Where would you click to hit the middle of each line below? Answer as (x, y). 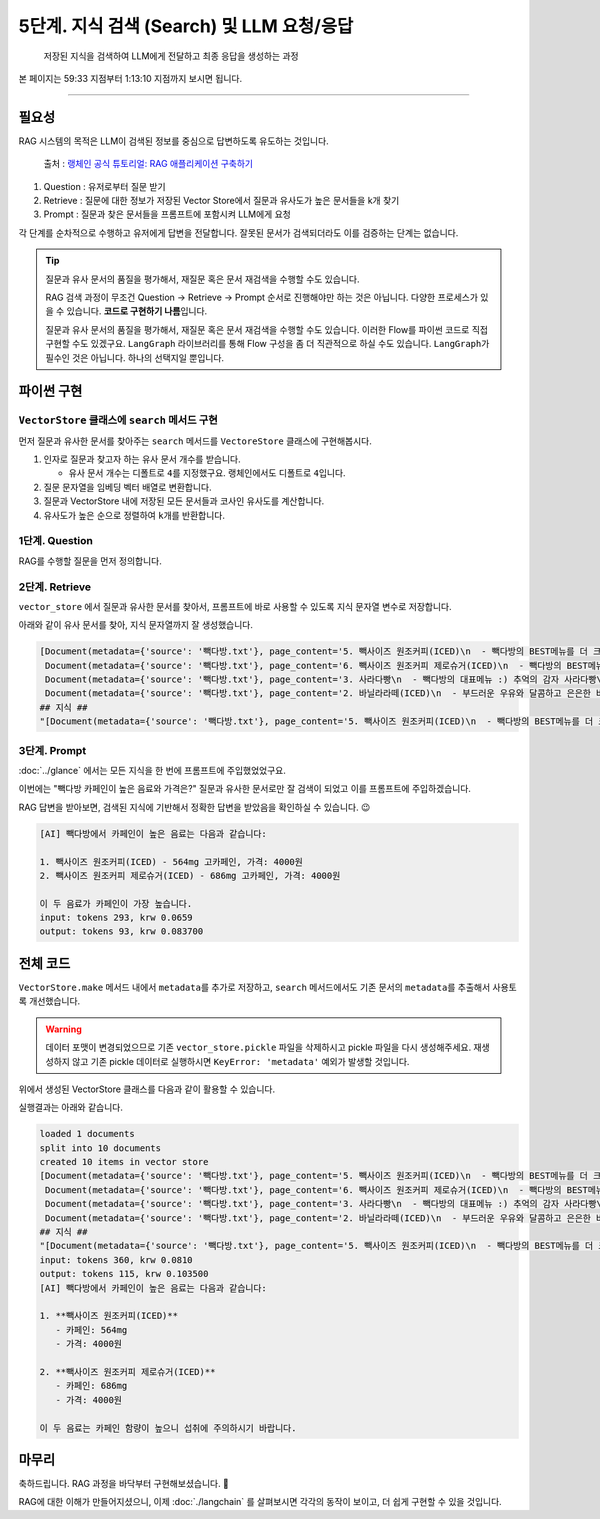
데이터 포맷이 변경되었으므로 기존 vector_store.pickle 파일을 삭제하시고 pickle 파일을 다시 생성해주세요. (258, 1047)
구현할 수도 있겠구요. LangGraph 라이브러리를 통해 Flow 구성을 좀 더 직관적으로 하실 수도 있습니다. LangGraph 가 (267, 344)
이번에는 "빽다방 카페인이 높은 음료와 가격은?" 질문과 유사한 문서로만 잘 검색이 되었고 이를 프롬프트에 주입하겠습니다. (245, 789)
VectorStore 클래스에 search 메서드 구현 (118, 420)
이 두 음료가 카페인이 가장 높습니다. (116, 903)
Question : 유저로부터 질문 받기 (104, 186)
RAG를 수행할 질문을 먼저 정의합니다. (90, 561)
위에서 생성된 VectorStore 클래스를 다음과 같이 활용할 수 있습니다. (147, 1089)
